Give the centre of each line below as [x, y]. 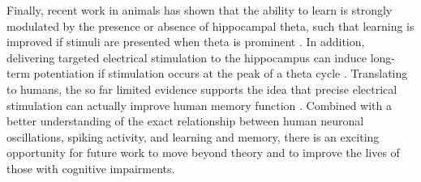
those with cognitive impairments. [91, 168]
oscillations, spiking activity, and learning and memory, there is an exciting [193, 136]
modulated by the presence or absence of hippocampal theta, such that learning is [210, 25]
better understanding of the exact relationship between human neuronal [185, 121]
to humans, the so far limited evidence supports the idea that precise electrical [202, 89]
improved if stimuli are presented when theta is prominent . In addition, [186, 42]
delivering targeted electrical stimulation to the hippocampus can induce [187, 57]
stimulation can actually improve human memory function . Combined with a [200, 105]
